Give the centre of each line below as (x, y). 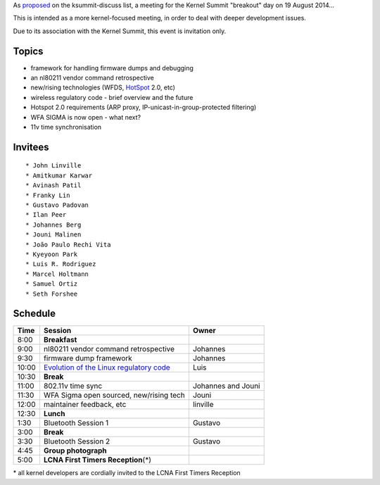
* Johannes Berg (53, 225)
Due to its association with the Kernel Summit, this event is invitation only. (120, 31)
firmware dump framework (88, 358)
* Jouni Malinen (53, 235)
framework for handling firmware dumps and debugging (112, 68)
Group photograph (75, 451)
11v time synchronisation (66, 127)
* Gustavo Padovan (57, 205)
